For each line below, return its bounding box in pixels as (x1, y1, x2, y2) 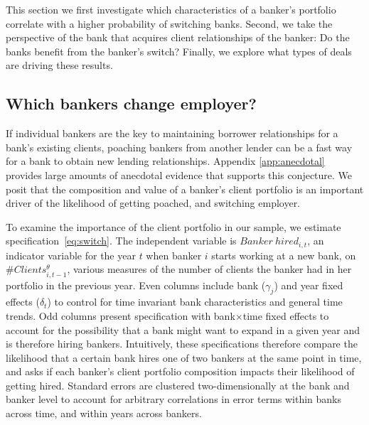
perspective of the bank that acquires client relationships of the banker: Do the (6, 30, 350, 45)
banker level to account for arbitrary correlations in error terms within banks (6, 392, 342, 407)
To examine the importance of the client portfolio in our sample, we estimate (6, 219, 341, 234)
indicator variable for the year (6, 247, 136, 262)
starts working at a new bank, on (211, 247, 356, 262)
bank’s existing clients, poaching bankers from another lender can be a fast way (6, 139, 353, 154)
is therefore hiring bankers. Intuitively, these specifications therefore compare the (6, 336, 358, 351)
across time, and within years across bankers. (6, 406, 202, 421)
